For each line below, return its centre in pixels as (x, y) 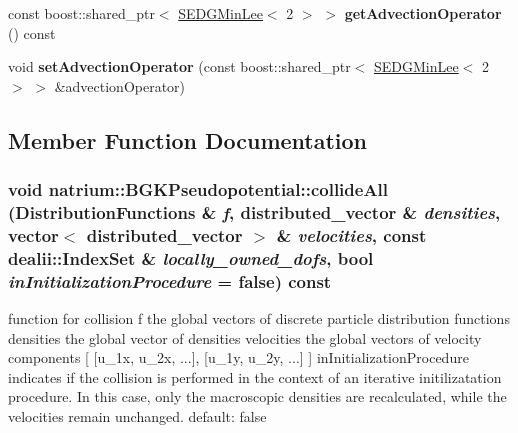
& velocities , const (351, 234)
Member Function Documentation (188, 139)
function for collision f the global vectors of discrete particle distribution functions (259, 318)
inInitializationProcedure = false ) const (170, 280)
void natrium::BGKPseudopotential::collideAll (198, 189)
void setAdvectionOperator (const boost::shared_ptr (179, 66)
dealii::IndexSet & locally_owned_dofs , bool (191, 257)
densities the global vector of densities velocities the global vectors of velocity (245, 337)
